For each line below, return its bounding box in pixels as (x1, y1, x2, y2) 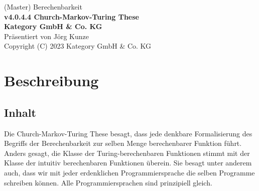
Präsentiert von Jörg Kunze (4, 31, 89, 41)
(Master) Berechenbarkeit (4, 2, 82, 12)
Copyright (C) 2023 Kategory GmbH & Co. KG (4, 41, 152, 51)
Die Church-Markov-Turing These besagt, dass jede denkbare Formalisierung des (4, 128, 252, 138)
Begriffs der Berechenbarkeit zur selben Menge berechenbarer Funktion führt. (4, 138, 242, 148)
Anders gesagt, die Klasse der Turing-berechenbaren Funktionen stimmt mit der (4, 147, 250, 158)
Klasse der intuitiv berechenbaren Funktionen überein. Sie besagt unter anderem (4, 157, 252, 168)
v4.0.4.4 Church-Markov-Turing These (4, 11, 139, 22)
